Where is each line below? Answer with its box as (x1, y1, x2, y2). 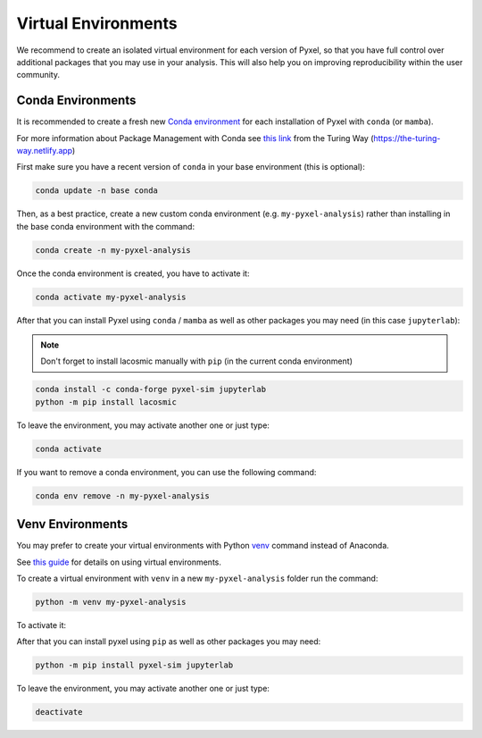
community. (16, 70, 60, 80)
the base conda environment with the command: (16, 221, 195, 231)
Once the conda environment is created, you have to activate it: (16, 268, 250, 279)
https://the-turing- (373, 132, 441, 143)
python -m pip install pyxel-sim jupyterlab (35, 660, 234, 670)
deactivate (35, 707, 83, 717)
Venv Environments (16, 516, 129, 532)
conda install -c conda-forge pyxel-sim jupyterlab (35, 384, 267, 395)
